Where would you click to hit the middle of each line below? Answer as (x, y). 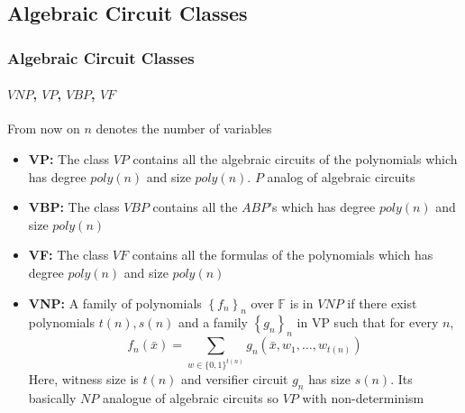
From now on (44, 128)
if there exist (382, 303)
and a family (213, 322)
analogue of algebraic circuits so (191, 397)
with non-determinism (363, 397)
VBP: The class (74, 207)
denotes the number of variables (184, 128)
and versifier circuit (235, 379)
